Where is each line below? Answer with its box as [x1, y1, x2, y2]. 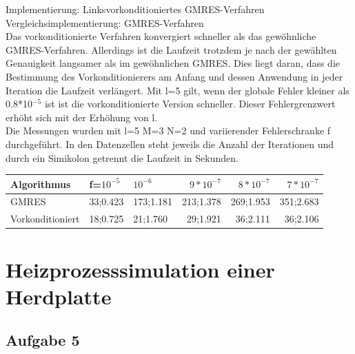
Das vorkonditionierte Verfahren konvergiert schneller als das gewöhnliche [6, 29, 316, 43]
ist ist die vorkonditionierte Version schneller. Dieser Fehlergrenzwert [44, 96, 336, 111]
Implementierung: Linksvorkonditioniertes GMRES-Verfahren [6, 2, 265, 16]
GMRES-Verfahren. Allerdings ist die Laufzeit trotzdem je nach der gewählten [6, 42, 337, 56]
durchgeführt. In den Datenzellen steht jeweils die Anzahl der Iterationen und [6, 136, 334, 151]
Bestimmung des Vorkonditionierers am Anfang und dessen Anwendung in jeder [6, 69, 343, 83]
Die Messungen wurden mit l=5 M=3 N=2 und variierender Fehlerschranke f [6, 123, 331, 138]
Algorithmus [10, 176, 71, 191]
